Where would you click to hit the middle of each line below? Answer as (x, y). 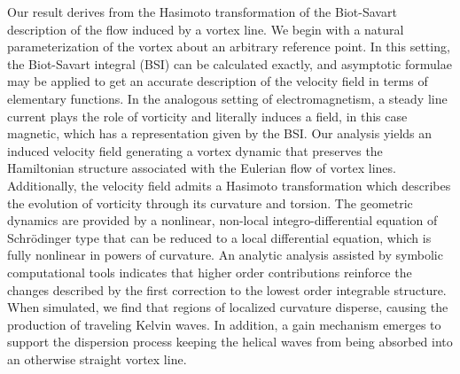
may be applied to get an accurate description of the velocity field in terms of (218, 81)
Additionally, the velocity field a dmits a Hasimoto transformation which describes (229, 185)
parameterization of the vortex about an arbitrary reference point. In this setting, (229, 47)
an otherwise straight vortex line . (97, 358)
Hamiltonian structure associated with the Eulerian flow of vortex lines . (202, 168)
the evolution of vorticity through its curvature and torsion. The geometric (210, 203)
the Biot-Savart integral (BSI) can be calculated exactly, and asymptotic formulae (230, 63)
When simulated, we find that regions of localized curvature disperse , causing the (228, 307)
